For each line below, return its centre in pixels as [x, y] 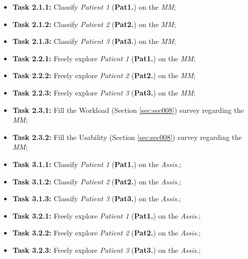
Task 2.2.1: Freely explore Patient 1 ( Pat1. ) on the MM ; [104, 58]
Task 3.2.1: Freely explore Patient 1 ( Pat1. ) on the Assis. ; [107, 215]
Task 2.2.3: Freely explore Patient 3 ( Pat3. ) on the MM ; [104, 92]
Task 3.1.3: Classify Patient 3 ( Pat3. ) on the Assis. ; [97, 198]
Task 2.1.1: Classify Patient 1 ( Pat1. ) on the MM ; [94, 7]
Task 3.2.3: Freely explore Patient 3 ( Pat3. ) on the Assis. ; [107, 250]
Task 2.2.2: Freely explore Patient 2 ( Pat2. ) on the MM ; [104, 75]
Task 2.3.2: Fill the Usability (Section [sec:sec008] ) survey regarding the [127, 137]
